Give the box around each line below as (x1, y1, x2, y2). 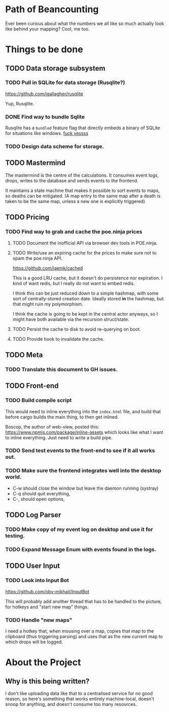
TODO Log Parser (5, 510, 61, 520)
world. (5, 473, 22, 480)
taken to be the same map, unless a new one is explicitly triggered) (5, 198, 146, 204)
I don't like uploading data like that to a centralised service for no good (5, 690, 153, 696)
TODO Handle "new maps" (5, 616, 73, 623)
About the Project (5, 657, 81, 668)
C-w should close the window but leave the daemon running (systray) (12, 485, 159, 491)
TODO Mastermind (5, 159, 66, 167)
